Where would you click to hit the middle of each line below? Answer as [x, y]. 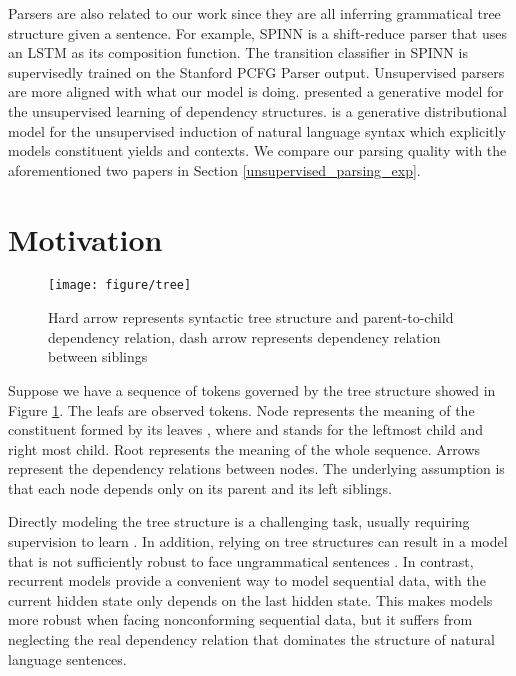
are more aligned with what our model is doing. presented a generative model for [256, 91]
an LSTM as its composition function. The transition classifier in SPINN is [238, 52]
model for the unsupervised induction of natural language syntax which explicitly [257, 130]
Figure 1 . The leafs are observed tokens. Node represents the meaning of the [241, 409]
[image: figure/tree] [120, 285]
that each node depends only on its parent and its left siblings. [200, 487]
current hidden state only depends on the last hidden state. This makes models [250, 599]
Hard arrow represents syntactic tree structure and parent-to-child [251, 317]
